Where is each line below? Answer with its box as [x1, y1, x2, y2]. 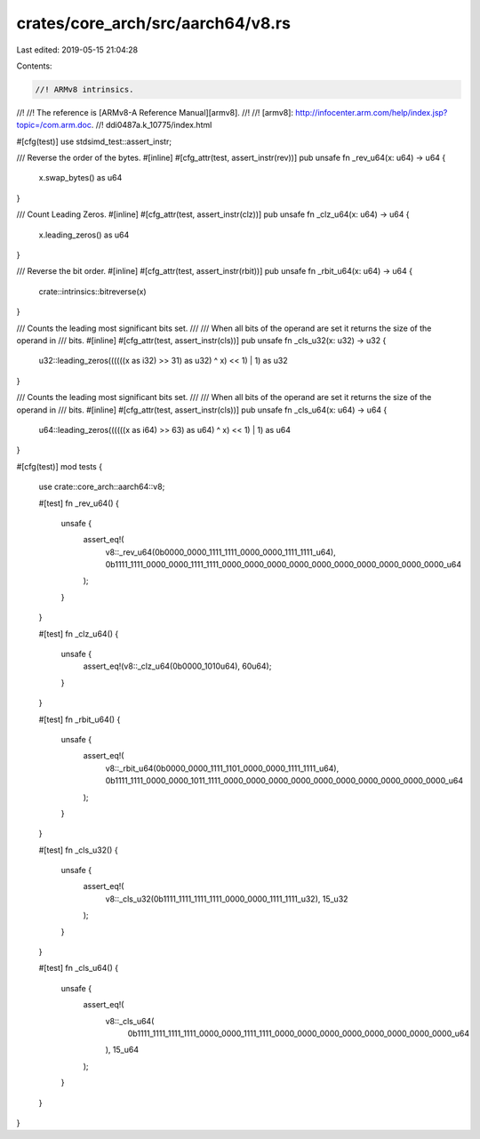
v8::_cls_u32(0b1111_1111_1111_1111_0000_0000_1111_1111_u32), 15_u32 [105, 894, 348, 904]
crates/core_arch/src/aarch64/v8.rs [16, 13, 291, 33]
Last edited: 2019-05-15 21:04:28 [16, 44, 139, 55]
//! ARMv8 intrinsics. [35, 84, 134, 94]
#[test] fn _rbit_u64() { [38, 714, 121, 725]
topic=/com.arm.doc [16, 120, 92, 131]
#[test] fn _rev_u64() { [38, 498, 120, 509]
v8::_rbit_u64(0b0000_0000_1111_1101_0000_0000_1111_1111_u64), [105, 763, 340, 774]
